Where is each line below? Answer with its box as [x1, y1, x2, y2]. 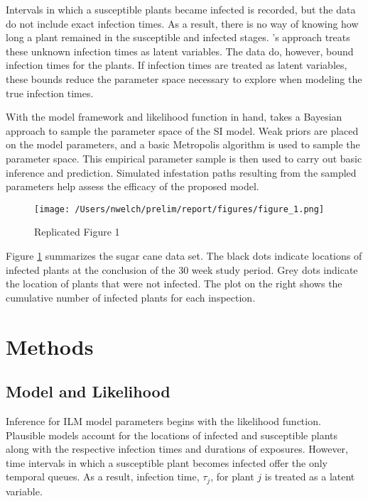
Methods [6, 331, 94, 360]
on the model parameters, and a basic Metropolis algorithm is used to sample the [6, 137, 360, 152]
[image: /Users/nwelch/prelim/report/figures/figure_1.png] [34, 204, 325, 214]
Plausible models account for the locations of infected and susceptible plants [6, 427, 337, 442]
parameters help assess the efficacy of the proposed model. [6, 179, 259, 194]
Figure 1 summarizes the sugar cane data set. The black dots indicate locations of [6, 248, 362, 263]
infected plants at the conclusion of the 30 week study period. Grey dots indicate [6, 262, 358, 277]
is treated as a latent [264, 469, 355, 484]
